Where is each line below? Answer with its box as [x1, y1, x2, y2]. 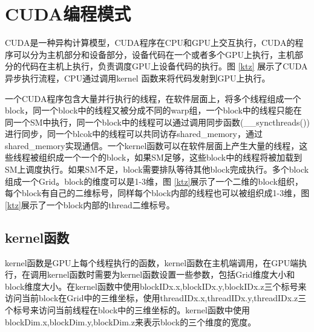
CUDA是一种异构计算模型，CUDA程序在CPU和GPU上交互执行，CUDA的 [5, 36, 295, 49]
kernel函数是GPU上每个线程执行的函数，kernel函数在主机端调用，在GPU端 [5, 256, 299, 269]
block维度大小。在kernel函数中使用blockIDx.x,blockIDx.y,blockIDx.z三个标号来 [5, 279, 307, 292]
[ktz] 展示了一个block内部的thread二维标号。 [5, 198, 175, 211]
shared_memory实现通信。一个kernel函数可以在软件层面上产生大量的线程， [5, 139, 299, 152]
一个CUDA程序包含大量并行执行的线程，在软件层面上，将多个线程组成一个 [5, 92, 301, 104]
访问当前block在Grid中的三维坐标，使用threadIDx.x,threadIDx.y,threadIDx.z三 [5, 292, 307, 304]
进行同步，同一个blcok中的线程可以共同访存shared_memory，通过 [5, 127, 263, 140]
